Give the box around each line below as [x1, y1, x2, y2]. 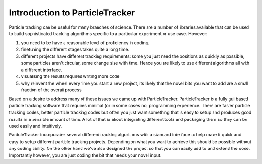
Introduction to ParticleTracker [9, 7, 135, 18]
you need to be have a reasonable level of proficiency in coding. [21, 40, 150, 45]
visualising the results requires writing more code [21, 74, 120, 79]
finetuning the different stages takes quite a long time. [21, 46, 130, 52]
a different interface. [21, 67, 63, 73]
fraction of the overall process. [21, 87, 83, 93]
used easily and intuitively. [9, 123, 62, 129]
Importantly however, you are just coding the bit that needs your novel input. [9, 152, 162, 158]
